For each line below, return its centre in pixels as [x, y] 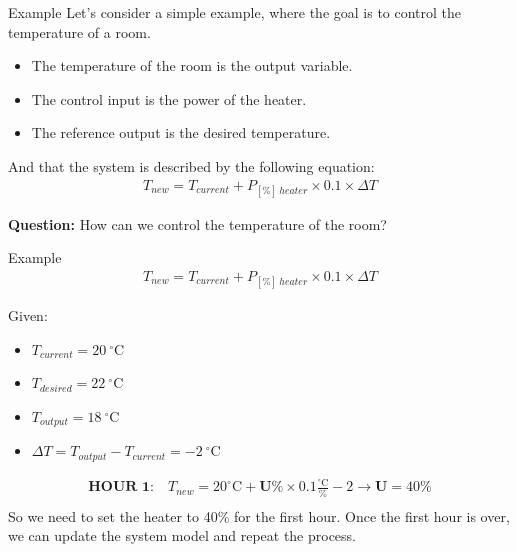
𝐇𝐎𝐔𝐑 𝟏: [121, 487]
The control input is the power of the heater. [169, 98]
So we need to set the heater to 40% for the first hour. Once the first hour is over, [259, 515]
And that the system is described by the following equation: [191, 165]
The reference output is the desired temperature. [181, 132]
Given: [28, 315]
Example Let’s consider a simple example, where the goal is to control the [235, 12]
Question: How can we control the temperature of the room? [197, 223]
